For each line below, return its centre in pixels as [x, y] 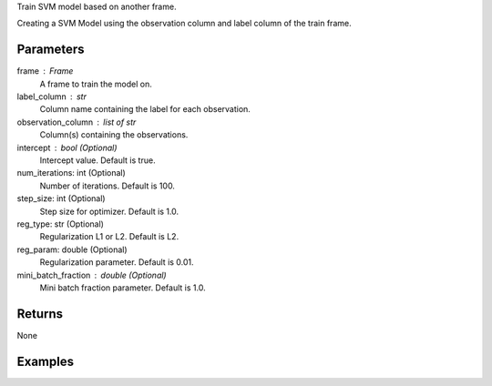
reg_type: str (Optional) [61, 224]
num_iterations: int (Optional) [72, 173]
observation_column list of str [77, 122]
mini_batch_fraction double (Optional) [92, 275]
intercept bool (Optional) [67, 147]
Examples [46, 361]
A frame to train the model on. [96, 84]
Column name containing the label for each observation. [145, 109]
